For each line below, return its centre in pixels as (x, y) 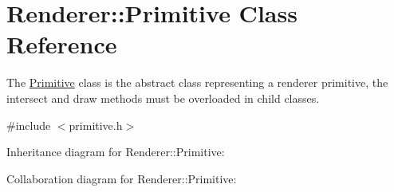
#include (29, 125)
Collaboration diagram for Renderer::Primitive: (122, 178)
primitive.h (96, 125)
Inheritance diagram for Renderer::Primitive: (116, 152)
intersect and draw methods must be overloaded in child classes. (163, 98)
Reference (62, 44)
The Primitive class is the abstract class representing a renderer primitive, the (197, 82)
